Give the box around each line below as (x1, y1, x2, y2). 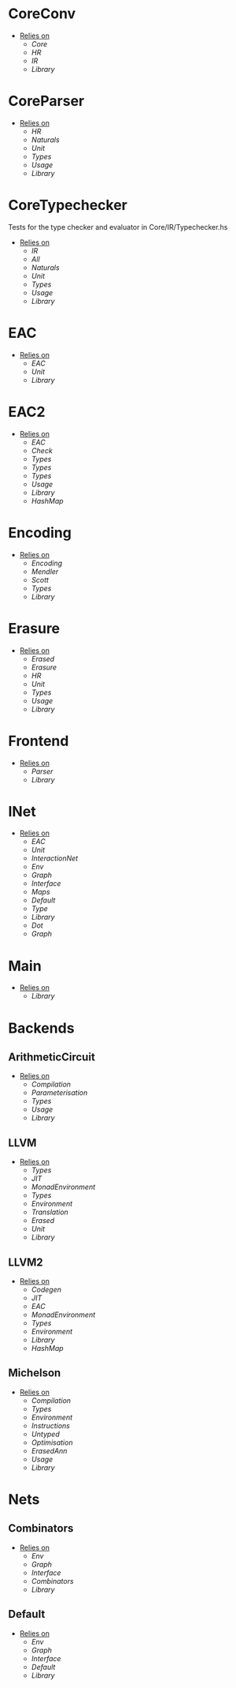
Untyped (31, 1429, 61, 1439)
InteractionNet (31, 853, 79, 863)
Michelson (8, 1367, 61, 1380)
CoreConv (8, 5, 76, 23)
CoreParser (8, 92, 85, 111)
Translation (31, 1207, 68, 1217)
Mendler (31, 566, 59, 576)
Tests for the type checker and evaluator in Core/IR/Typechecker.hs (8, 222, 228, 231)
